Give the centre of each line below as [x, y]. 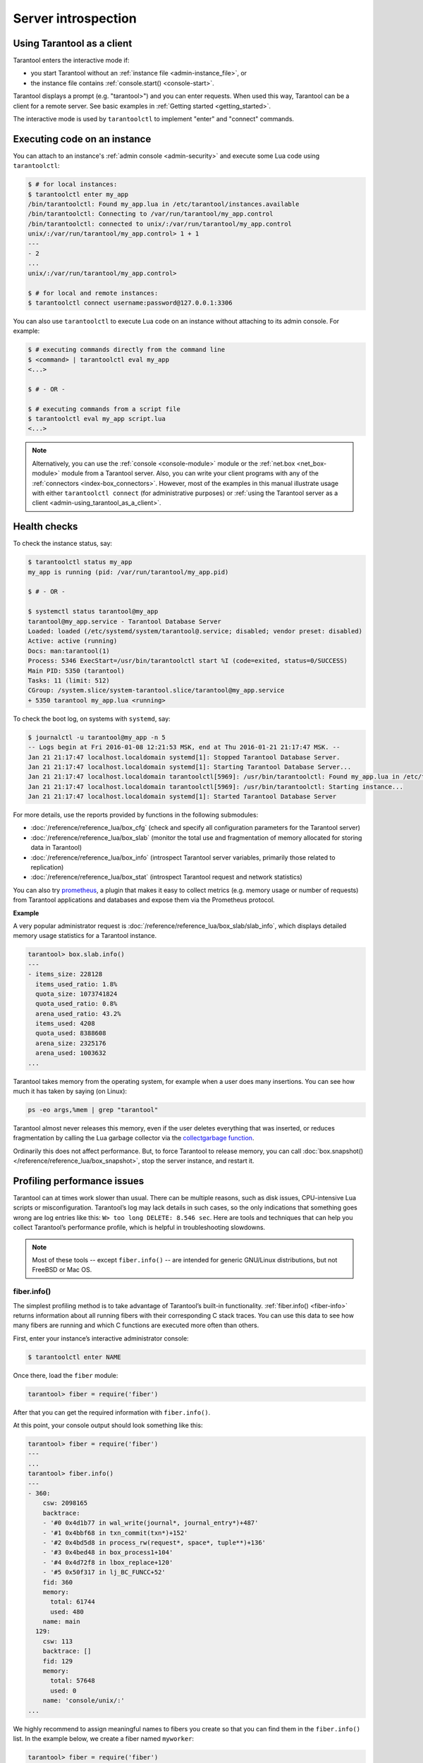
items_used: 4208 [65, 1024]
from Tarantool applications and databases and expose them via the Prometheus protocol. [144, 900]
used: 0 [63, 1690]
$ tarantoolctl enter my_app [78, 194]
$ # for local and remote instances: [93, 293]
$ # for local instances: [73, 184]
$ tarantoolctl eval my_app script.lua [97, 419]
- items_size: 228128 [65, 974]
